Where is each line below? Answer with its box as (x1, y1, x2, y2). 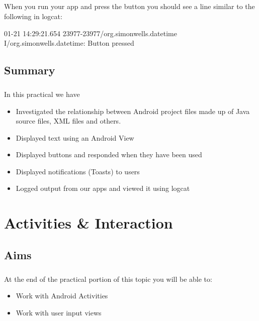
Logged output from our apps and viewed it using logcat (16, 183, 190, 193)
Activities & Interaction (4, 212, 173, 233)
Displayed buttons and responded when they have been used (16, 149, 202, 160)
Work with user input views (16, 307, 102, 317)
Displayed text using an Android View (16, 132, 134, 143)
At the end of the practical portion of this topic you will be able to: (4, 273, 212, 284)
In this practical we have (4, 88, 80, 99)
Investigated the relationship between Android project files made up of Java (16, 105, 250, 116)
